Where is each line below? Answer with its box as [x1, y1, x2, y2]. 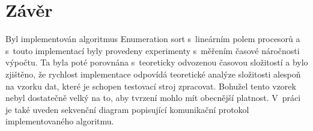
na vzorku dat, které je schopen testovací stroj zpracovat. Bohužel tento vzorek [5, 79, 296, 92]
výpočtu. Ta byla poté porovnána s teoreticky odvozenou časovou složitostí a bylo [5, 56, 308, 69]
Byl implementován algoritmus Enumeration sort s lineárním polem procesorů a [5, 32, 300, 45]
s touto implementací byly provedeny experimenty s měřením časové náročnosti [5, 44, 300, 56]
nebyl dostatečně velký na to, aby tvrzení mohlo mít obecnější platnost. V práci [5, 91, 301, 104]
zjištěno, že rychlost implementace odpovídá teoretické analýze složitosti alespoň [5, 67, 301, 80]
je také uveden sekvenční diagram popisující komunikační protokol [5, 103, 249, 115]
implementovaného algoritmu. [5, 115, 114, 127]
